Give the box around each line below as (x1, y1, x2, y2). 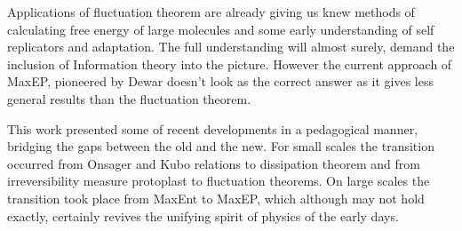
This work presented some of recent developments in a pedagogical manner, (7, 119, 418, 138)
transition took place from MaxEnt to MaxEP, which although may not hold (7, 188, 425, 207)
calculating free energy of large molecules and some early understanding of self (7, 20, 434, 38)
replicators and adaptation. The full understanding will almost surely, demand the (7, 37, 455, 56)
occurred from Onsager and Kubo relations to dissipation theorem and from (7, 154, 420, 172)
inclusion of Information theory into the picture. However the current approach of (7, 54, 452, 73)
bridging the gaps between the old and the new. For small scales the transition (7, 137, 434, 155)
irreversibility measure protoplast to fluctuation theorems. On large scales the (7, 171, 430, 190)
